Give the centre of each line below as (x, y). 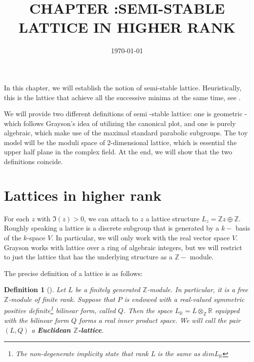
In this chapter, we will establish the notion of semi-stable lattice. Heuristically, (123, 87)
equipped (227, 310)
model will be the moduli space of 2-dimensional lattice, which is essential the (120, 142)
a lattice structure (173, 218)
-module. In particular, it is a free (198, 289)
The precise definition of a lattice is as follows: (73, 273)
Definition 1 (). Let (35, 289)
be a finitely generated (108, 289)
